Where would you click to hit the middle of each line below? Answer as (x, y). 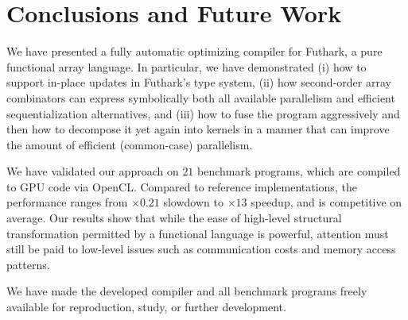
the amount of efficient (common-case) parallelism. (130, 144)
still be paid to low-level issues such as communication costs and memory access (201, 249)
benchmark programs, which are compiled (299, 171)
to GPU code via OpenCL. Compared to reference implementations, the (182, 186)
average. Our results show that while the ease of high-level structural (174, 218)
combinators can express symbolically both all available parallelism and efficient (201, 97)
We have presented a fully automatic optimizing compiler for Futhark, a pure (194, 51)
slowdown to (193, 202)
